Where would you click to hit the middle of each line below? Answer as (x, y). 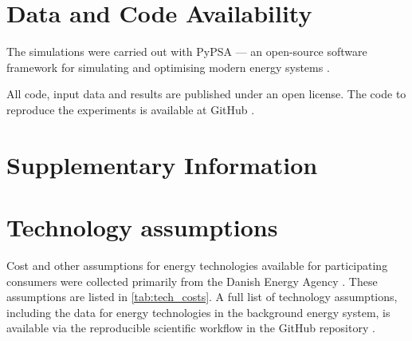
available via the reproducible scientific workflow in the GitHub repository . (191, 328)
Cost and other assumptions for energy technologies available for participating (197, 265)
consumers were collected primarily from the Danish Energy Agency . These (192, 281)
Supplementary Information (162, 164)
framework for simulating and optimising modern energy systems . (168, 67)
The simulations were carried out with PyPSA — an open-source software (187, 52)
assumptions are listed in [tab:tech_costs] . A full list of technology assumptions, (202, 297)
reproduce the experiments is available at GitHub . (131, 109)
